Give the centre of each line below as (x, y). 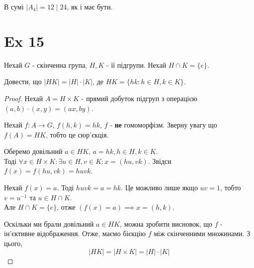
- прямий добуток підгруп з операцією (139, 98)
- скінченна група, (60, 65)
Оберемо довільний (33, 151)
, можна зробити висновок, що (166, 223)
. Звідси (160, 161)
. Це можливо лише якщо (159, 188)
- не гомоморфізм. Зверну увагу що (164, 125)
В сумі (14, 6)
